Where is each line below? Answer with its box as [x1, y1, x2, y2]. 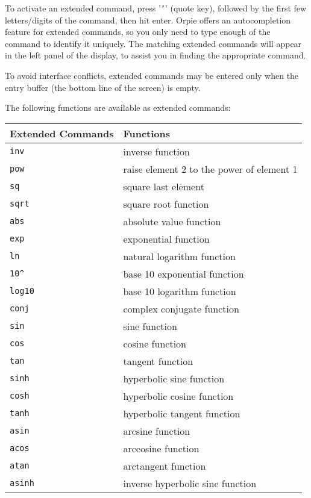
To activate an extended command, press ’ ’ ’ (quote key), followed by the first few [5, 2, 307, 14]
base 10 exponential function [123, 266, 244, 281]
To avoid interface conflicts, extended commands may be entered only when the [5, 69, 299, 82]
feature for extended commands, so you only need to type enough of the [5, 25, 271, 38]
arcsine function [123, 423, 190, 438]
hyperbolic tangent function [123, 406, 240, 420]
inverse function [123, 144, 190, 158]
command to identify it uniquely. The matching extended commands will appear [5, 37, 302, 49]
